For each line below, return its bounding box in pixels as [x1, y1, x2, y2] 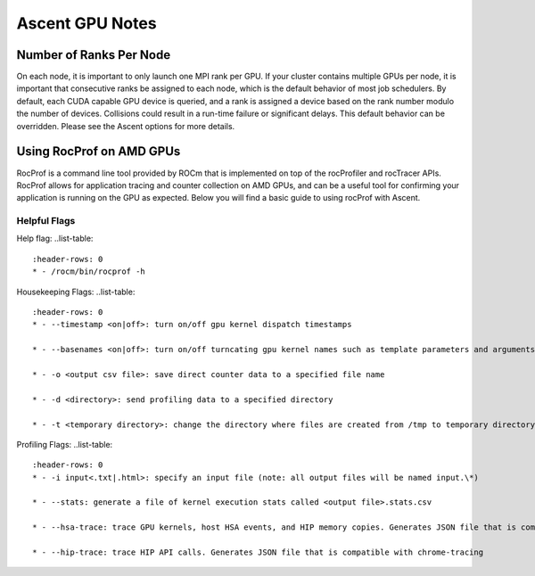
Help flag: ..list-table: [16, 233, 94, 244]
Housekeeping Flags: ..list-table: [16, 286, 136, 297]
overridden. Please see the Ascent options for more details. [16, 120, 235, 131]
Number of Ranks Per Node [16, 47, 171, 62]
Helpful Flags [16, 215, 76, 227]
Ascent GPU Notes [16, 13, 157, 33]
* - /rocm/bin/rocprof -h [32, 267, 146, 276]
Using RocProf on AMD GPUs [16, 144, 181, 160]
